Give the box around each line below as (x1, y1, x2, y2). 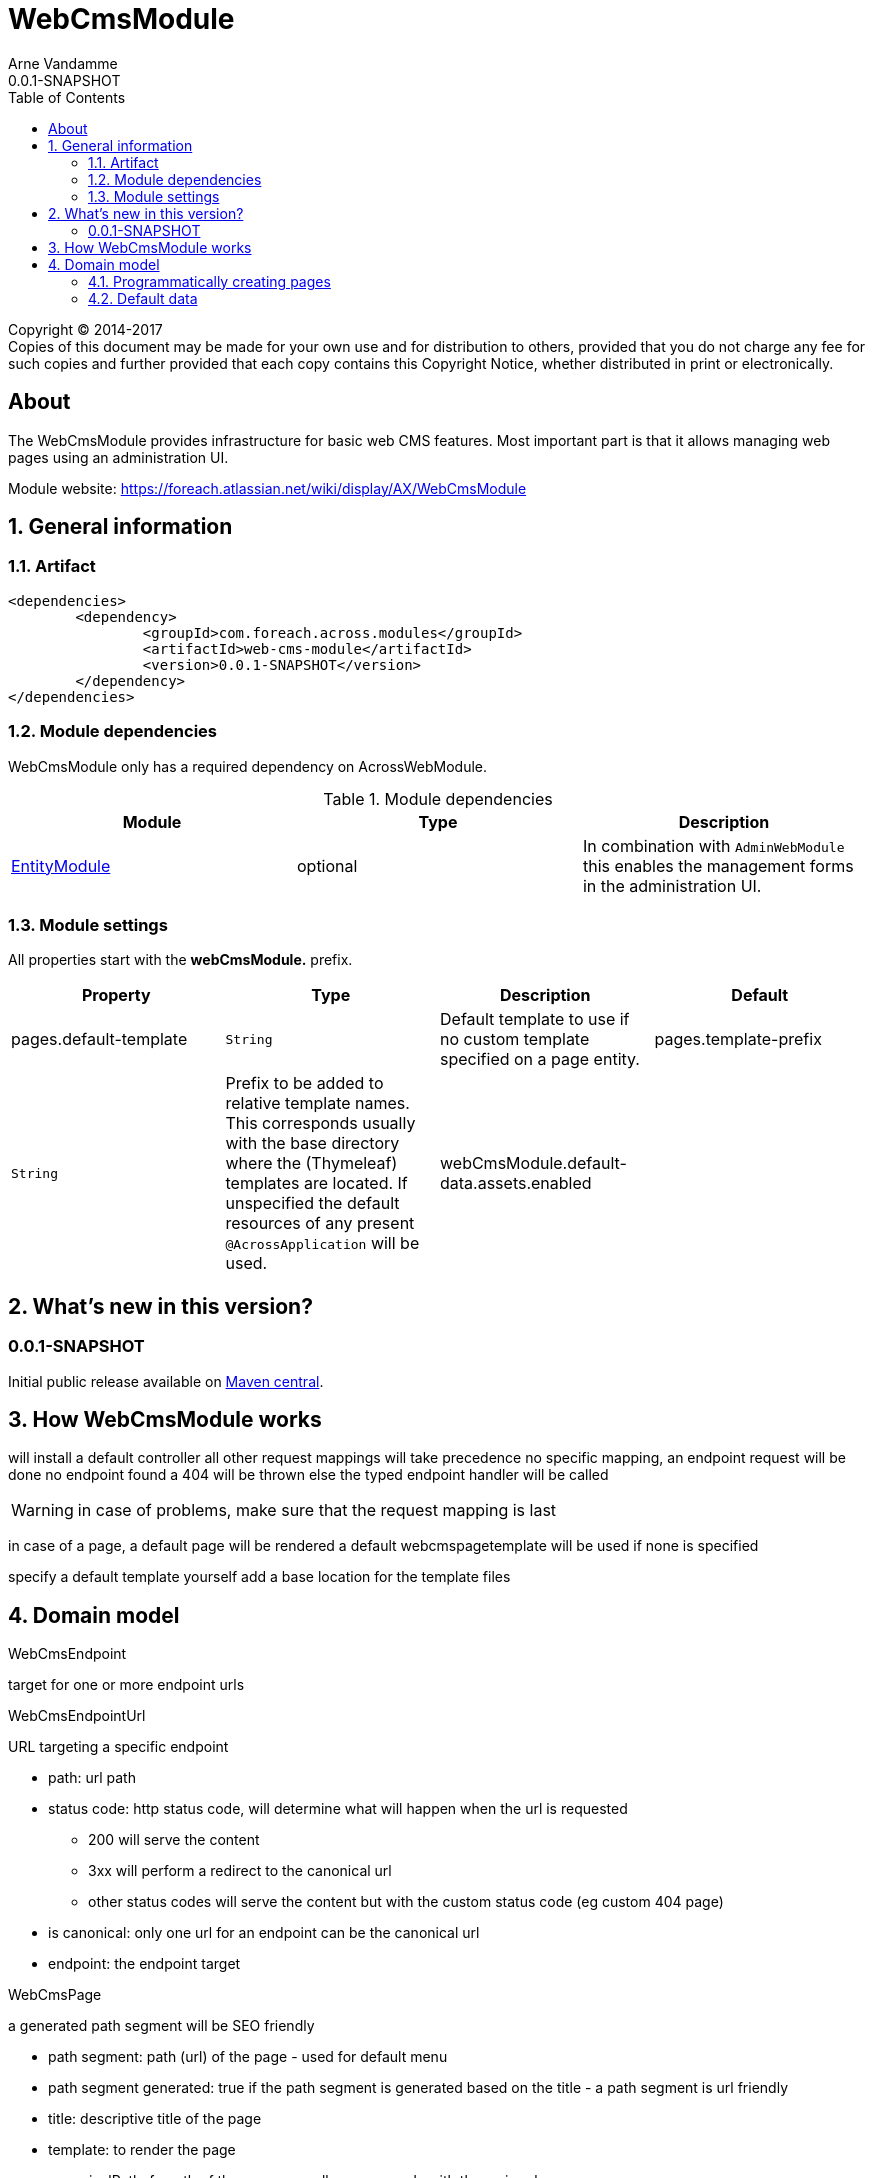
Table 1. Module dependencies (323, 788, 553, 809)
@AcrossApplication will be (225, 1233, 420, 1254)
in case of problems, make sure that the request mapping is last (77, 1500, 557, 1521)
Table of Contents (8, 88, 126, 106)
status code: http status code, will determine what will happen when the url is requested (48, 1800, 628, 1818)
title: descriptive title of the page (48, 2110, 262, 2128)
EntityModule (11, 855, 111, 876)
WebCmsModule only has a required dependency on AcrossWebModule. (8, 757, 488, 775)
